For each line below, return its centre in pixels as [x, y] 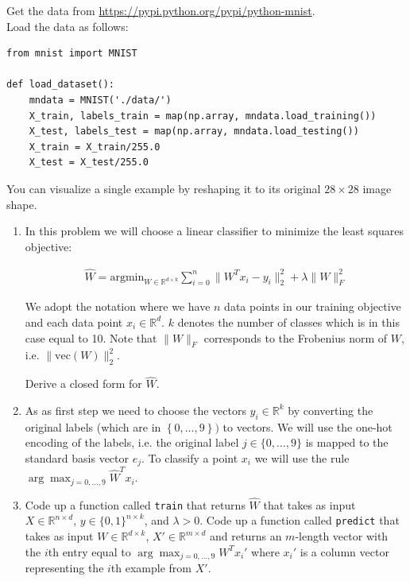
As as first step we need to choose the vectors [135, 410]
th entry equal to [89, 551]
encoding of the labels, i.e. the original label [132, 442]
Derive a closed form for [83, 383]
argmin [127, 277]
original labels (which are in [93, 426]
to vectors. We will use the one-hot [307, 426]
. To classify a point [190, 457]
